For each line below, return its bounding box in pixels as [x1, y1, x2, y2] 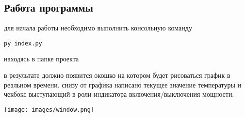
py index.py [4, 40, 42, 47]
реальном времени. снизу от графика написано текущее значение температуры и [4, 79, 242, 89]
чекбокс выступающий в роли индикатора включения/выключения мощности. [4, 89, 234, 99]
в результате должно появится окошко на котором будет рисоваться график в [4, 70, 230, 80]
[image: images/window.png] [4, 106, 95, 113]
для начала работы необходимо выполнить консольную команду [4, 23, 192, 33]
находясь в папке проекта [4, 54, 79, 64]
